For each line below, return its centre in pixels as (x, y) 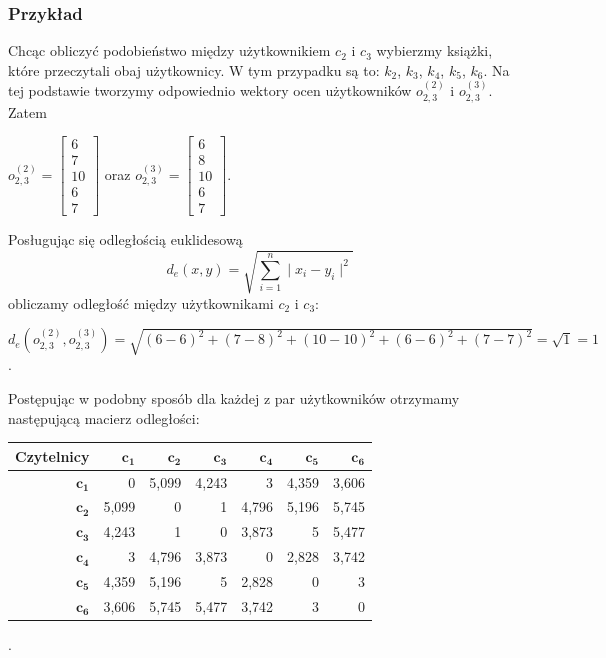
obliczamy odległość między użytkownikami (141, 302)
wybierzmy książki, (434, 50)
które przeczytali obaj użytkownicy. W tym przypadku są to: (194, 69)
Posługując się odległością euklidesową (125, 239)
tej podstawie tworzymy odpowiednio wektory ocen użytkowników (210, 90)
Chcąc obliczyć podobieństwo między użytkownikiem (169, 50)
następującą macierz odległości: (104, 417)
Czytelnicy (52, 455)
